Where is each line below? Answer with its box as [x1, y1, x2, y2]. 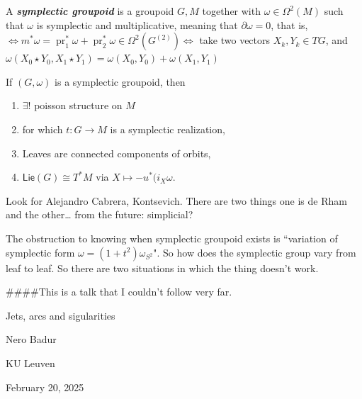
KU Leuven [6, 355, 55, 370]
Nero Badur [6, 332, 57, 347]
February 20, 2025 [6, 379, 84, 394]
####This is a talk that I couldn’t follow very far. [6, 284, 232, 299]
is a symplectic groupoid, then [55, 74, 186, 89]
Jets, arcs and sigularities [6, 308, 115, 322]
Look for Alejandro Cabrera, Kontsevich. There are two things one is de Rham [6, 193, 347, 208]
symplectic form [6, 245, 75, 259]
